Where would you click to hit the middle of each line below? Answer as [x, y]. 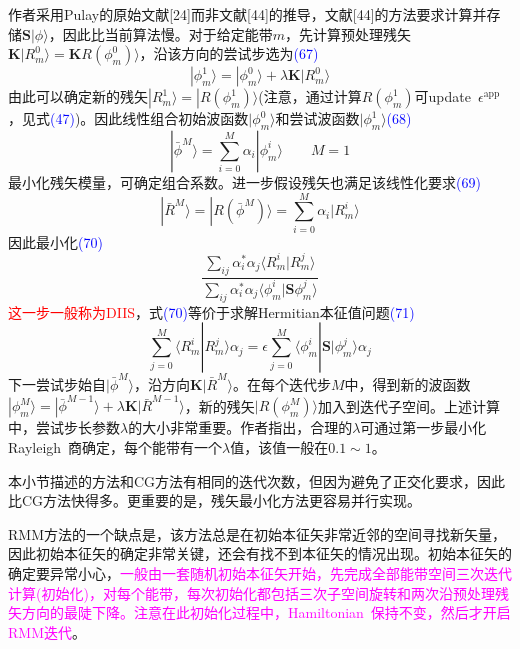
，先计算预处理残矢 [347, 33]
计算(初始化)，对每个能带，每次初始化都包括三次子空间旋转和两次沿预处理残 [258, 592]
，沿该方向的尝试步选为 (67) [229, 53]
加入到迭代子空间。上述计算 [408, 405]
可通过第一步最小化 [423, 427]
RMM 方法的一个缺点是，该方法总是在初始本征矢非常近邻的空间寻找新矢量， [257, 533]
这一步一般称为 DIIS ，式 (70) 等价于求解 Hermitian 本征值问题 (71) [211, 311]
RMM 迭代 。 [47, 631]
